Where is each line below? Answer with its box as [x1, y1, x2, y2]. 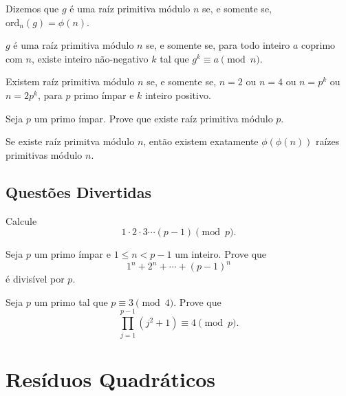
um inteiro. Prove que [175, 247, 267, 261]
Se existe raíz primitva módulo [6, 134, 135, 148]
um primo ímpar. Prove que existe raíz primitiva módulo [34, 111, 273, 125]
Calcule [6, 213, 37, 228]
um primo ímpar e [34, 247, 111, 261]
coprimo [301, 38, 336, 52]
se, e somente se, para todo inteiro [146, 38, 290, 52]
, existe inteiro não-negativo [31, 51, 149, 65]
